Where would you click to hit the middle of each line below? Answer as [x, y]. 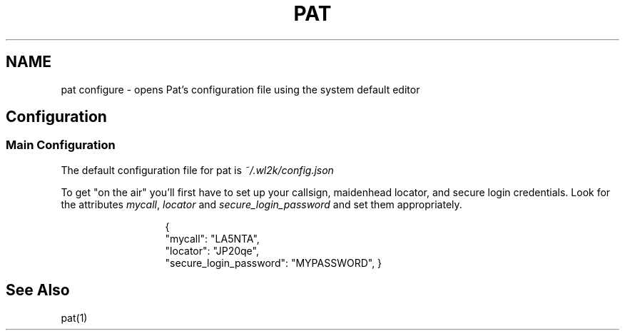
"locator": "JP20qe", [212, 250]
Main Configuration [61, 145]
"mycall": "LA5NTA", [212, 238]
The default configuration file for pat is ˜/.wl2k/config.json [197, 170]
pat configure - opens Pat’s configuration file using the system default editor [240, 89]
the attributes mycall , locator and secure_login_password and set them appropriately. [261, 204]
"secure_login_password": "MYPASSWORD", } [274, 263]
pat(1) [74, 317]
